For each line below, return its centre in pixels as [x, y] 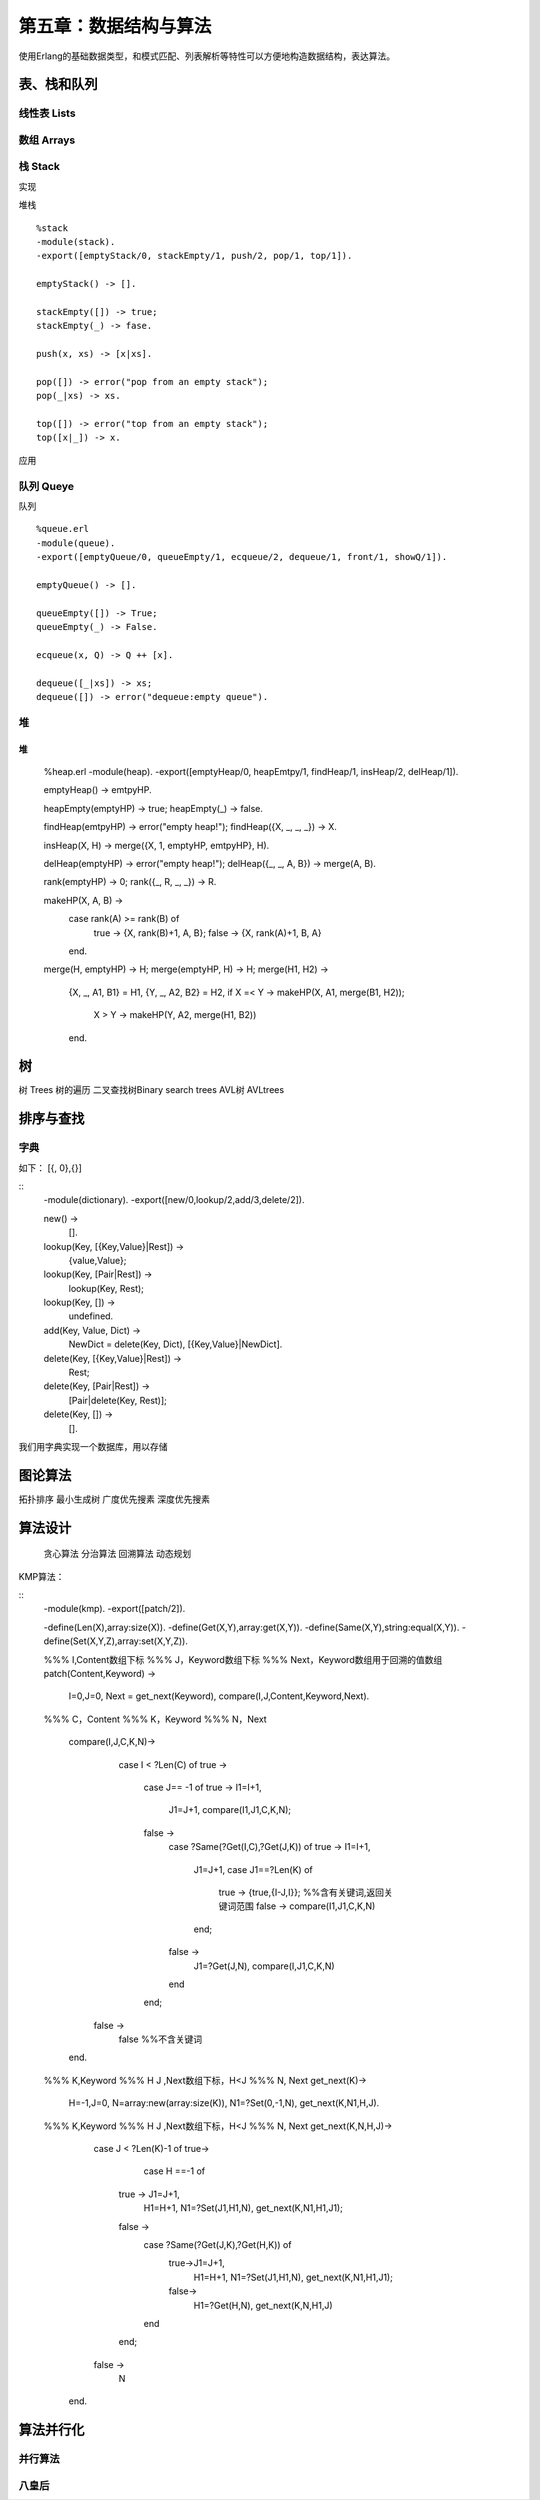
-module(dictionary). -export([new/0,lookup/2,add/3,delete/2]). [174, 1200]
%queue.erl [63, 529]
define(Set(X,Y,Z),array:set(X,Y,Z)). [116, 1641]
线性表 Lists [47, 113]
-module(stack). [76, 241]
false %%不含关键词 [160, 2039]
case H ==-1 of [174, 2171]
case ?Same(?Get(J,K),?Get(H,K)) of [217, 2244]
